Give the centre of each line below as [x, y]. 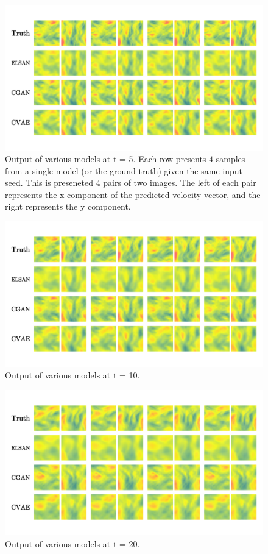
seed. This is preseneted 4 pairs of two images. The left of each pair [131, 183]
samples [231, 159]
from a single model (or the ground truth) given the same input [124, 170]
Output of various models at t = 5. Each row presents [106, 159]
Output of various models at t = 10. [72, 375]
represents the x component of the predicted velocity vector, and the [133, 194]
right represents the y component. [68, 206]
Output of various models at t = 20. [72, 543]
